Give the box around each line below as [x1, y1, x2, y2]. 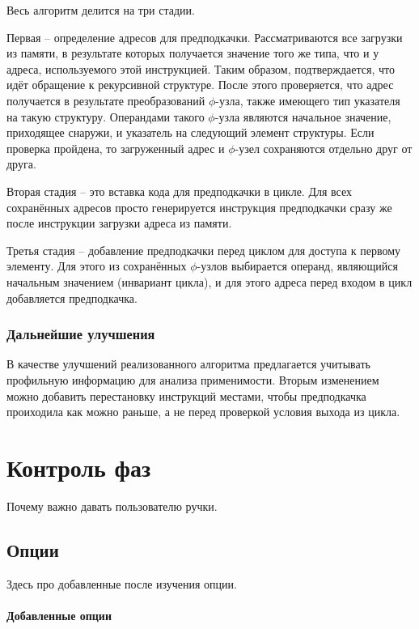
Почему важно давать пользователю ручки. [6, 497, 218, 514]
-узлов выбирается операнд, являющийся [197, 257, 398, 274]
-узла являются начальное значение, [214, 108, 391, 125]
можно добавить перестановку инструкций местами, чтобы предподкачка [6, 387, 366, 404]
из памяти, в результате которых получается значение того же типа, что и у [6, 45, 379, 62]
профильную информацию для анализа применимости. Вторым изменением [6, 371, 379, 388]
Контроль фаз [6, 450, 151, 483]
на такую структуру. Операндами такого [6, 108, 205, 125]
